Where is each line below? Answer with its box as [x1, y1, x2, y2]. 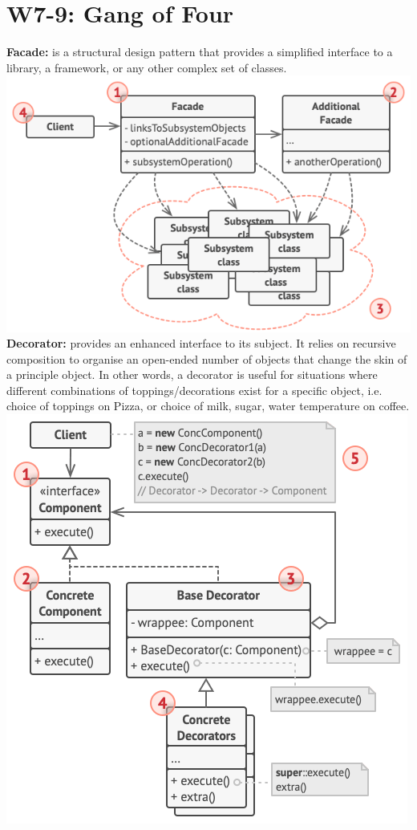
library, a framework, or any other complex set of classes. [6, 59, 287, 75]
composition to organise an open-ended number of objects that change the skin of [6, 350, 407, 367]
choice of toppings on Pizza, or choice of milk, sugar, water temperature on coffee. [6, 397, 410, 414]
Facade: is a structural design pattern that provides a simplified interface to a [6, 43, 393, 60]
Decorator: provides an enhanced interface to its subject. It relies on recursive [6, 335, 396, 352]
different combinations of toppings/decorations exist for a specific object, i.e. [6, 381, 383, 398]
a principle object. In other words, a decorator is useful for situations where [6, 366, 378, 383]
